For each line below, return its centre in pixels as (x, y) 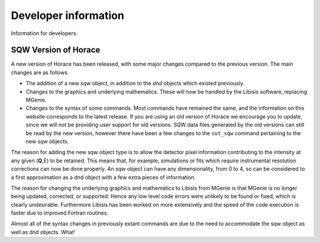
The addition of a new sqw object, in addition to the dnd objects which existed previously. (135, 84)
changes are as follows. (40, 72)
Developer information (68, 15)
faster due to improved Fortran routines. (60, 213)
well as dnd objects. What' (43, 232)
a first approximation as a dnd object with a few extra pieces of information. (103, 177)
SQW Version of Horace (56, 50)
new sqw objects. (47, 141)
